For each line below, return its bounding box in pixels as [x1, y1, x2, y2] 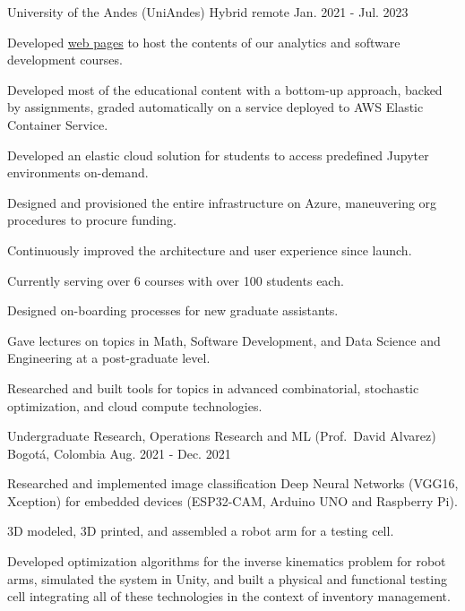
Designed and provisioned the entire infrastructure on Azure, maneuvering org [7, 193, 437, 211]
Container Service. [7, 115, 108, 133]
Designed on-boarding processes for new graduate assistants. [7, 301, 339, 320]
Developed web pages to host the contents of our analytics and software [7, 32, 400, 51]
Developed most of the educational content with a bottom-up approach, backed [7, 80, 443, 99]
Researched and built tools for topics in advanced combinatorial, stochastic [7, 378, 419, 397]
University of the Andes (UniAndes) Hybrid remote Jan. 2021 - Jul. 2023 [7, 3, 409, 21]
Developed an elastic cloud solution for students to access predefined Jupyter [7, 145, 429, 164]
